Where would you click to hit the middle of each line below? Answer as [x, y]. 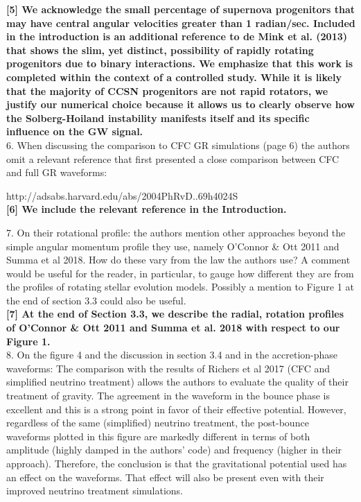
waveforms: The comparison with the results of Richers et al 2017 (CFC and [168, 368]
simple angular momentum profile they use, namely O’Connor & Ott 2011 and [173, 246]
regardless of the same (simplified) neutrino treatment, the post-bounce [158, 423]
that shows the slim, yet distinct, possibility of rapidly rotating [160, 50]
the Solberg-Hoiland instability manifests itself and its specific [158, 118]
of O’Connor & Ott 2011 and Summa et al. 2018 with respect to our [173, 328]
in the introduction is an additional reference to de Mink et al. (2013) [177, 36]
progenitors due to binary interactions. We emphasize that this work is [180, 63]
